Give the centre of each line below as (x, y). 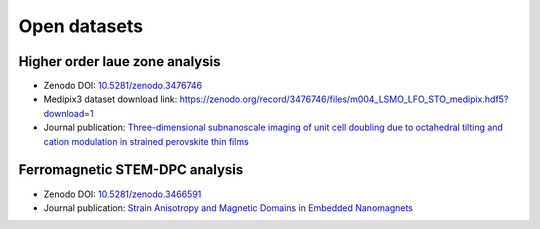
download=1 (68, 113)
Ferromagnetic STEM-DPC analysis (131, 170)
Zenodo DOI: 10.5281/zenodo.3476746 (123, 86)
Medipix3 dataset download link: (110, 99)
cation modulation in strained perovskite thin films (146, 141)
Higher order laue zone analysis (119, 61)
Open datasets (81, 26)
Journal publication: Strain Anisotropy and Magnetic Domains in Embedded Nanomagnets (228, 207)
